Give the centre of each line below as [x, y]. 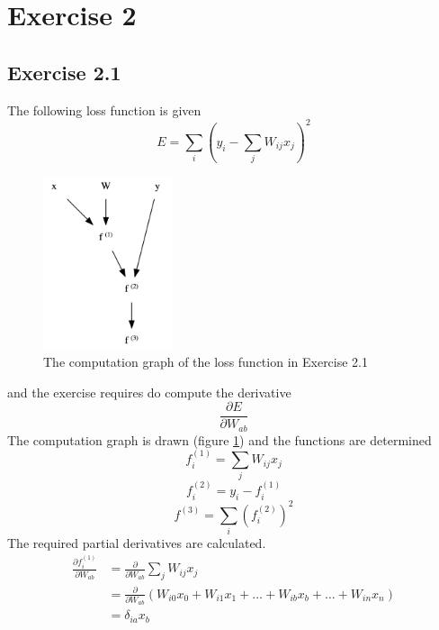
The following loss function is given [104, 110]
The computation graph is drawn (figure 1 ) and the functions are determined [219, 439]
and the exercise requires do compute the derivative [149, 392]
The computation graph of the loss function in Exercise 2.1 [206, 361]
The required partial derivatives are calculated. [137, 542]
